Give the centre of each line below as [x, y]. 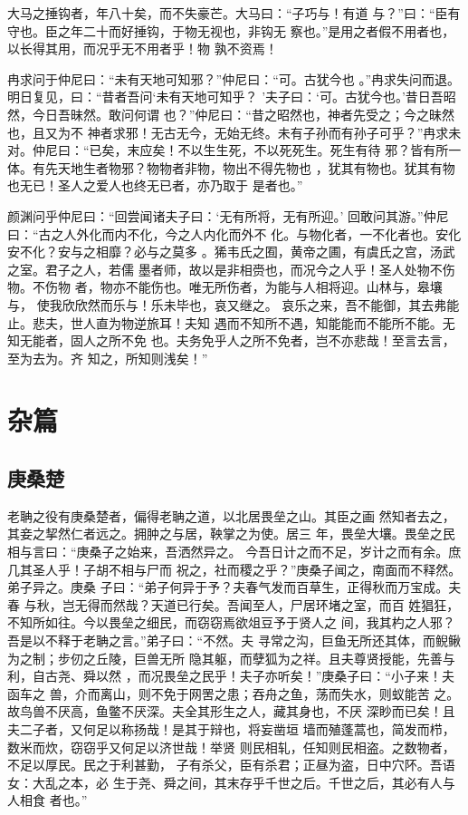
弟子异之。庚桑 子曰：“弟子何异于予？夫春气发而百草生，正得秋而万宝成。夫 [234, 587]
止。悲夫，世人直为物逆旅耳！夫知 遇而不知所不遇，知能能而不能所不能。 [225, 322]
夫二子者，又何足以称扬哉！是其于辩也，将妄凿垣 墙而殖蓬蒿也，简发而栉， [231, 728]
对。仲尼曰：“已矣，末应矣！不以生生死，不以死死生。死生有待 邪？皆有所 [228, 150]
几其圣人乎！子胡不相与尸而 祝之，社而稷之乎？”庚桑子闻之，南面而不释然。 [234, 569]
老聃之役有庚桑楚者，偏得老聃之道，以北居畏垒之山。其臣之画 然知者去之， [231, 515]
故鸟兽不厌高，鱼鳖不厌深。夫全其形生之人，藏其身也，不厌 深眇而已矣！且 [231, 711]
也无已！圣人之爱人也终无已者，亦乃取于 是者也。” [155, 185]
